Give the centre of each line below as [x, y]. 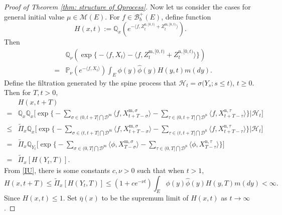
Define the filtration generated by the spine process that [90, 82]
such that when [161, 170]
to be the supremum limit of [145, 198]
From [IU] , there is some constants [57, 170]
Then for [18, 92]
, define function [186, 16]
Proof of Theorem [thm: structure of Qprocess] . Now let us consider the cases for [127, 6]
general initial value [34, 16]
